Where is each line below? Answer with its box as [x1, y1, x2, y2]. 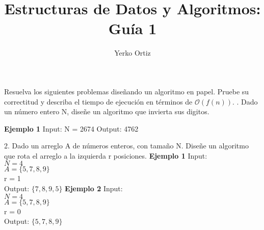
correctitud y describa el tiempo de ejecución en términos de [4, 96, 193, 107]
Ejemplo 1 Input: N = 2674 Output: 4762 [4, 123, 139, 134]
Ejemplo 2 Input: [65, 183, 123, 194]
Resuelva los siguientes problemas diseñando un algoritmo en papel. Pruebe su [4, 86, 249, 96]
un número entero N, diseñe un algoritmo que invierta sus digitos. [4, 106, 209, 117]
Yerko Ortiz [114, 47, 151, 58]
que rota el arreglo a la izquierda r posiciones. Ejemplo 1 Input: [4, 150, 207, 161]
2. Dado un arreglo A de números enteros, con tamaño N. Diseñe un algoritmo [4, 140, 249, 151]
